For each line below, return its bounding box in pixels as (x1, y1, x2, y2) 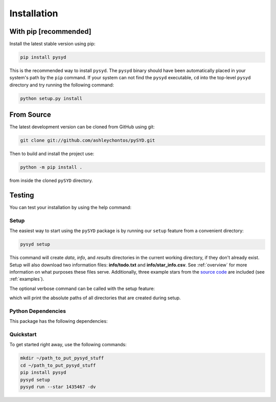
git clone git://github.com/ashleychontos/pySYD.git (20, 138, 155, 143)
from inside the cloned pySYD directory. (9, 177, 93, 184)
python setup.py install (20, 95, 83, 101)
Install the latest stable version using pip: (9, 41, 96, 47)
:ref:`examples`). (9, 276, 44, 282)
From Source (9, 110, 51, 119)
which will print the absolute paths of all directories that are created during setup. (9, 295, 181, 301)
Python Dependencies (9, 307, 66, 315)
